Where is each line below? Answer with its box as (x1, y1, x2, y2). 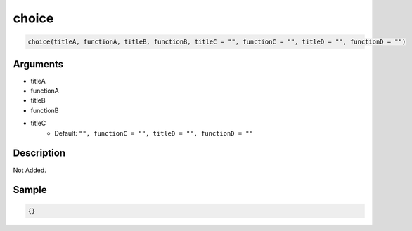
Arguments (13, 58, 64, 70)
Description (13, 147, 66, 159)
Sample (13, 184, 47, 196)
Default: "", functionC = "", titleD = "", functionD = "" (54, 128, 253, 137)
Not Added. (13, 166, 47, 174)
